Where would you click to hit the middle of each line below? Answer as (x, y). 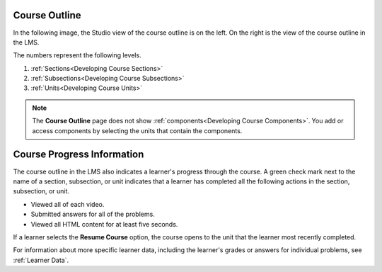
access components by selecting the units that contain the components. (137, 130)
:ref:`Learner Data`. (41, 260)
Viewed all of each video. (68, 204)
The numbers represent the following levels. (77, 55)
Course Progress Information (79, 155)
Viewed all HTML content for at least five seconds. (104, 224)
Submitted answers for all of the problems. (93, 214)
